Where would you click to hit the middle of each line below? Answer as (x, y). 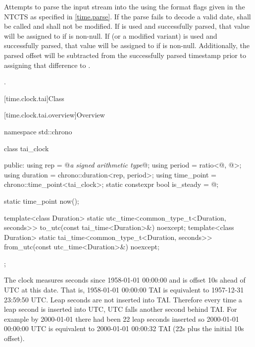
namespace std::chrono (38, 131)
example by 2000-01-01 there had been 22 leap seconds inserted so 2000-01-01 (122, 318)
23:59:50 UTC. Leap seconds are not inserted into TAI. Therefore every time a (123, 299)
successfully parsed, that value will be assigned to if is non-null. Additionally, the (127, 45)
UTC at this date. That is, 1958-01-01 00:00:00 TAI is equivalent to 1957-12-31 (124, 290)
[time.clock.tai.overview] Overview (54, 115)
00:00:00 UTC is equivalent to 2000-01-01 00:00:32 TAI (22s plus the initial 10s (124, 328)
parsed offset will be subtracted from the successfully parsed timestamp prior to (125, 55)
